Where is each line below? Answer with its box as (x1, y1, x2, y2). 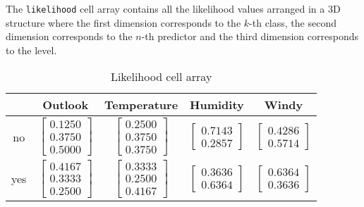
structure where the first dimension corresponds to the (6, 15, 241, 30)
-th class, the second (249, 15, 336, 30)
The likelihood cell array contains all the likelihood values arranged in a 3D (6, 1, 341, 15)
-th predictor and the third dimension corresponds (141, 29, 358, 44)
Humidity (190, 96, 244, 113)
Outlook (42, 96, 89, 113)
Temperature (104, 96, 178, 113)
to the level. (6, 42, 57, 57)
